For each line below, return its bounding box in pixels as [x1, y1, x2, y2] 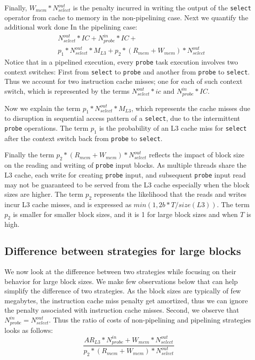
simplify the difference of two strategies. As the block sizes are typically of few [4, 286, 241, 296]
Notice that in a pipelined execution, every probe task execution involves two [4, 57, 238, 67]
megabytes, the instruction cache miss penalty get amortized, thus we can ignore [4, 295, 248, 305]
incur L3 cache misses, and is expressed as [4, 199, 132, 209]
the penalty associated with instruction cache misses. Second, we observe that [4, 305, 239, 315]
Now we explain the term [4, 103, 81, 113]
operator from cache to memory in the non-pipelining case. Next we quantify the [4, 12, 249, 22]
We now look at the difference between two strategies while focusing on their [4, 266, 236, 277]
